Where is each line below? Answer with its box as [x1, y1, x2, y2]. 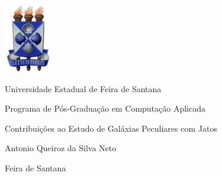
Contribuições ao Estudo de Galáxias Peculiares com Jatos [5, 122, 217, 134]
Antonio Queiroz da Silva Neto [5, 142, 117, 154]
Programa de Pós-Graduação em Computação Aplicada [5, 102, 206, 115]
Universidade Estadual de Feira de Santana [5, 82, 162, 94]
